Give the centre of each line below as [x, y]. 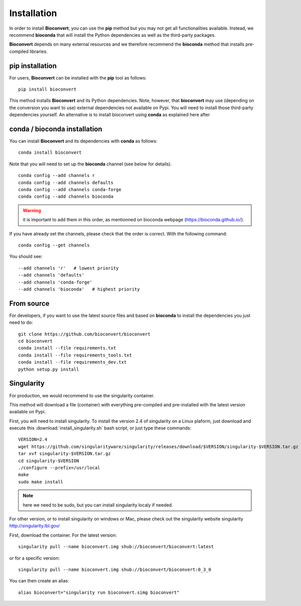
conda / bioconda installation [56, 129]
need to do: [21, 322]
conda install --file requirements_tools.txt [75, 355]
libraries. [38, 51]
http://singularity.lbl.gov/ [35, 526]
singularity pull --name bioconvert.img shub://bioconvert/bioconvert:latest [116, 547]
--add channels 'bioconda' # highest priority [79, 289]
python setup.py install [49, 369]
